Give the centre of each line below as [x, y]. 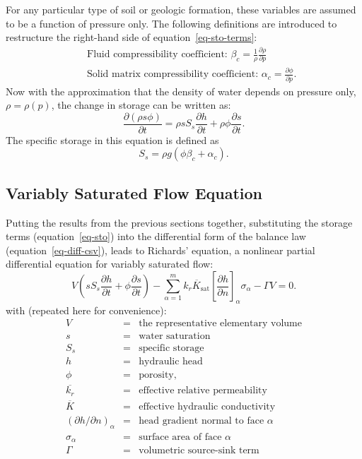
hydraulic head [171, 361]
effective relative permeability [203, 391]
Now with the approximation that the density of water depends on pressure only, [181, 91]
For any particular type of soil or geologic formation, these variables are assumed [181, 9]
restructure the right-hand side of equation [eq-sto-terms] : [132, 37]
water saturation [175, 336]
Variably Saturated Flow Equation [134, 192]
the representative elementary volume [220, 324]
